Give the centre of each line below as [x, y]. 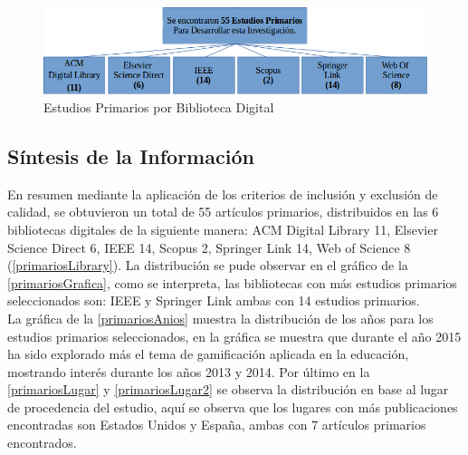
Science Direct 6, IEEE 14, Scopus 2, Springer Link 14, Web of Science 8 [209, 247]
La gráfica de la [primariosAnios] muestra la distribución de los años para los [220, 318]
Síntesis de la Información [131, 155]
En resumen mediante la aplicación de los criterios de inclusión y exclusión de [223, 194]
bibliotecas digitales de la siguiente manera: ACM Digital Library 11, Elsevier [223, 229]
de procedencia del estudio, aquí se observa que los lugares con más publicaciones [233, 407]
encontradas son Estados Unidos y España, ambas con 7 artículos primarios [217, 425]
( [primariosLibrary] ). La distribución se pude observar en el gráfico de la [208, 265]
